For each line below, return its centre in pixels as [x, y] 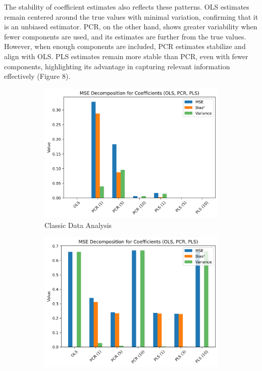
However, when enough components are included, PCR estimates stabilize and [125, 46]
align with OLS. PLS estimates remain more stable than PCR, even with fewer [126, 56]
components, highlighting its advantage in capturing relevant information [117, 66]
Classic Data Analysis [78, 225]
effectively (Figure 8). [37, 76]
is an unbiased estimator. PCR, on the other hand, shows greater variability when [131, 27]
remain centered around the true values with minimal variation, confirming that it [131, 16]
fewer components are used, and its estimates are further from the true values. [125, 36]
